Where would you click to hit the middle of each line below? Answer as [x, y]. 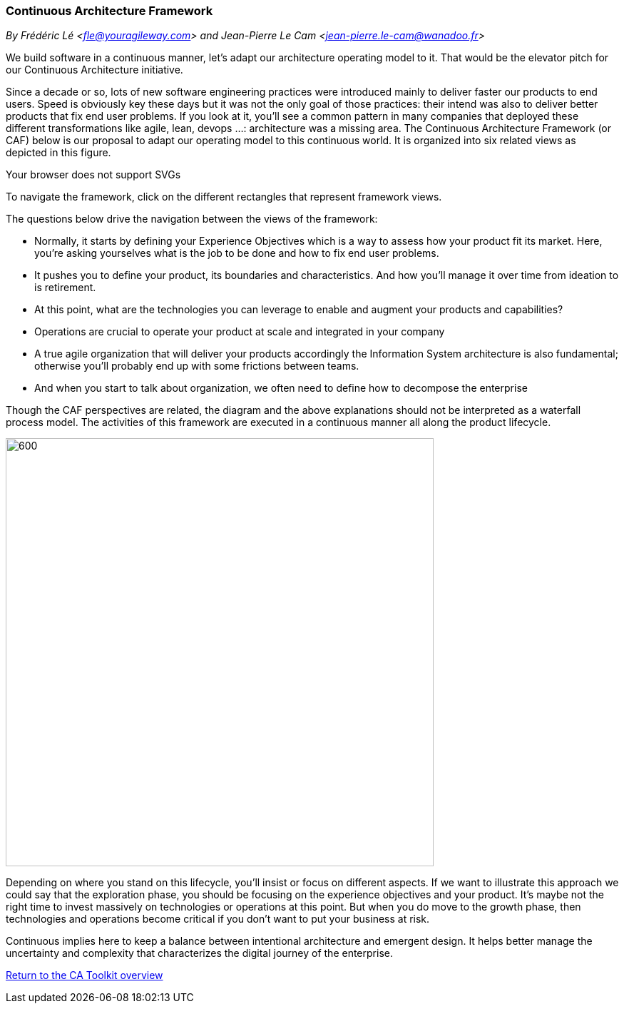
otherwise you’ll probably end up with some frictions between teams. [197, 366]
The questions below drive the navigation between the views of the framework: [192, 219]
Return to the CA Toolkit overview [85, 975]
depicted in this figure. [58, 153]
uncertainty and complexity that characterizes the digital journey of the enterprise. [199, 953]
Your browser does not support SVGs [93, 175]
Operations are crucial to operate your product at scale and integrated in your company [240, 332]
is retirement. [65, 288]
